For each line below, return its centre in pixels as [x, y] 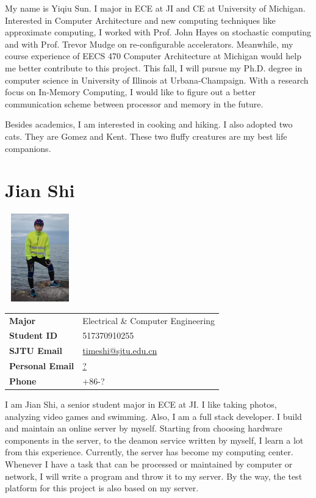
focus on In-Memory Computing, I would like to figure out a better [130, 92]
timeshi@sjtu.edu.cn [120, 351]
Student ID [34, 335]
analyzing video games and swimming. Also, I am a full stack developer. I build [153, 416]
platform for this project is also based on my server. [102, 488]
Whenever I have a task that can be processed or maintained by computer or [149, 464]
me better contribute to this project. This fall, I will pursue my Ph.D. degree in [154, 67]
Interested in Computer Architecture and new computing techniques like [140, 20]
